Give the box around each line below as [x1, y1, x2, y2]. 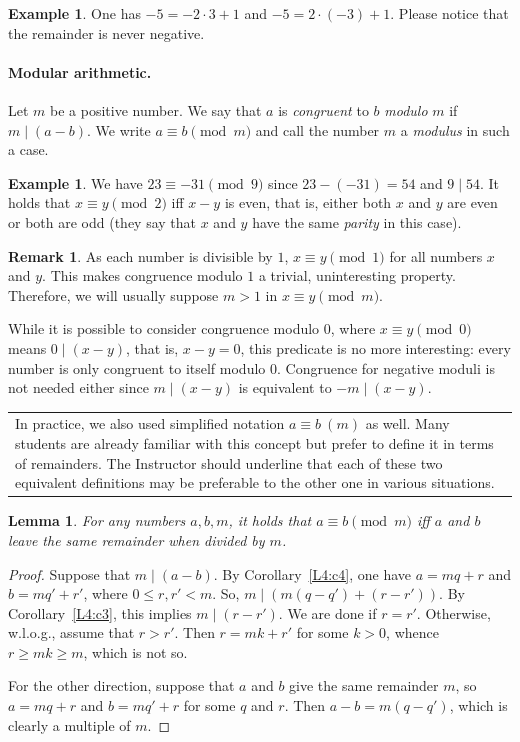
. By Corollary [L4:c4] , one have [213, 563, 412, 584]
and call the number [255, 119, 380, 140]
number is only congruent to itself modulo [8, 357, 266, 378]
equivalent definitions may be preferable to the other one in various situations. [15, 472, 495, 493]
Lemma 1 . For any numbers [8, 510, 186, 531]
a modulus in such [400, 119, 510, 140]
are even [447, 192, 498, 213]
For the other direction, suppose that [8, 675, 235, 696]
